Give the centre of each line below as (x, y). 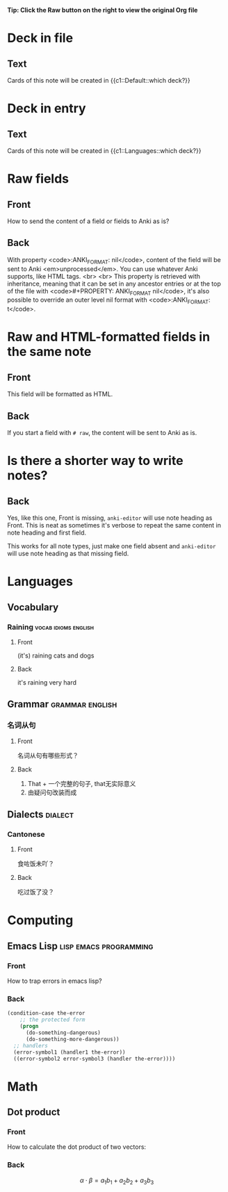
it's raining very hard (47, 682)
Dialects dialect (41, 814)
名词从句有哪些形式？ (48, 755)
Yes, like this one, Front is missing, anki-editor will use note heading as (110, 518)
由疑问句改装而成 (52, 792)
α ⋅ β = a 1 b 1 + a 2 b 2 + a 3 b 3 (117, 1181)
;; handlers (31, 1045)
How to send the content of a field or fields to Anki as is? (88, 221)
